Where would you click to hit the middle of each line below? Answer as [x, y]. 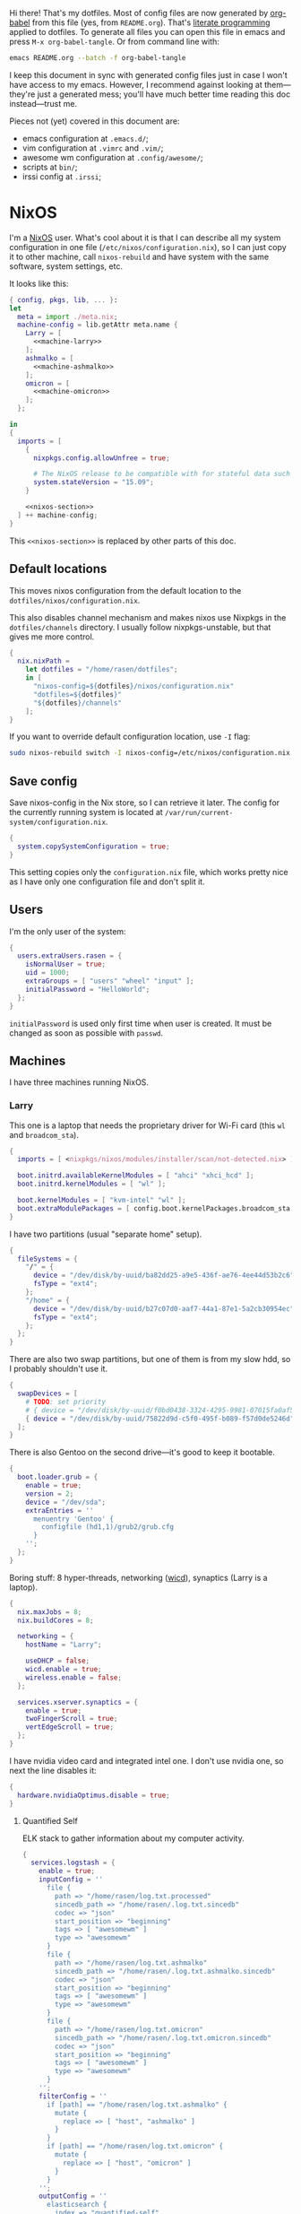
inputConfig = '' [71, 1880]
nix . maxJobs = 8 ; [50, 1612]
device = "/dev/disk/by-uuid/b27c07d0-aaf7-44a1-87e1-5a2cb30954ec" [163, 1308]
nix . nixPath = [43, 661]
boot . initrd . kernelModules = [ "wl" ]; [92, 1184]
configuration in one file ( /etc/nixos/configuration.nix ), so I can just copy [148, 247]
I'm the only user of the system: [68, 931]
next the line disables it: [53, 1770]
